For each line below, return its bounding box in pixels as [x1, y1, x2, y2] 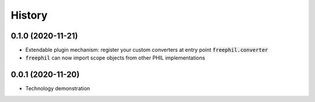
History [10, 9, 48, 22]
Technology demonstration [25, 85, 90, 92]
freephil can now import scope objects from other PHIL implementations [25, 54, 205, 61]
